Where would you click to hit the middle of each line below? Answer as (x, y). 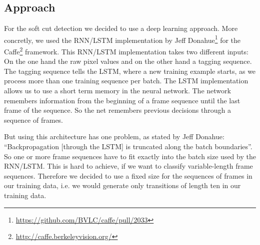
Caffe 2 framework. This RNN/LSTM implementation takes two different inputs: (126, 51)
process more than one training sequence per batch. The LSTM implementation (126, 81)
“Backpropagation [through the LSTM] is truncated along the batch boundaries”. (128, 146)
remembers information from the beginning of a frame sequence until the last (122, 100)
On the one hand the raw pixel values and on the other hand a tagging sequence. (128, 61)
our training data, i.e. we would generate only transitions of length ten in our (122, 185)
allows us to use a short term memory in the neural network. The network (117, 91)
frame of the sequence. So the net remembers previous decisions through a (117, 110)
